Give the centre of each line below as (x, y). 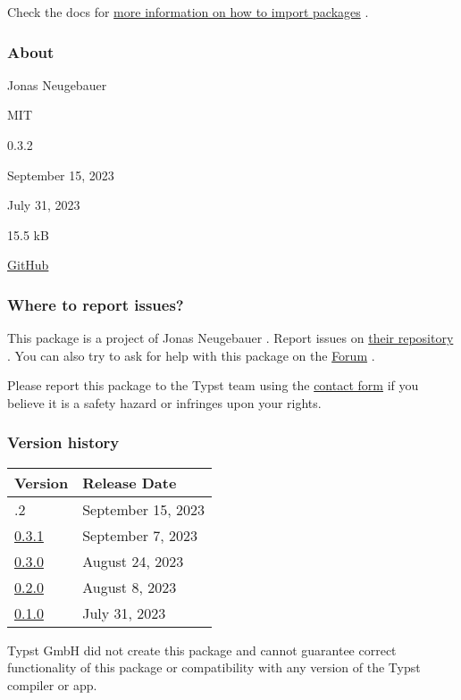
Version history (63, 442)
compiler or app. (52, 684)
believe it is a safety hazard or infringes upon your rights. (164, 402)
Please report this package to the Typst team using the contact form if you (213, 385)
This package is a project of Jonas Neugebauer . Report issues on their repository (230, 338)
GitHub (28, 265)
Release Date (130, 482)
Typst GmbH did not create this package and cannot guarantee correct (202, 650)
